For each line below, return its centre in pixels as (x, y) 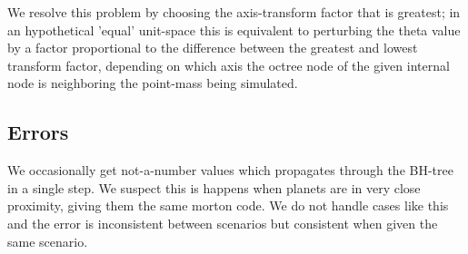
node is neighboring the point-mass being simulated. (153, 83)
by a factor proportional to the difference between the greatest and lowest (213, 48)
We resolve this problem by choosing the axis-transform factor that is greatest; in (234, 12)
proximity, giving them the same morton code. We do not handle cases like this (228, 205)
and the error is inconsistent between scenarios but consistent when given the (223, 223)
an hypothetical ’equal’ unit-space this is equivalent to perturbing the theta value (234, 29)
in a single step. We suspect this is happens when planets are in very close (214, 187)
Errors (38, 132)
